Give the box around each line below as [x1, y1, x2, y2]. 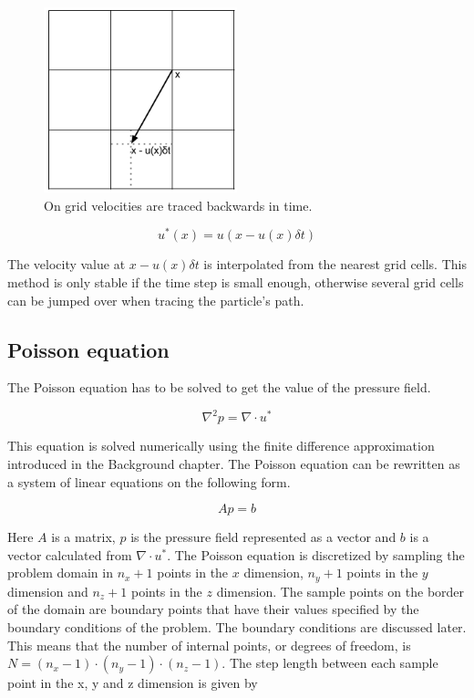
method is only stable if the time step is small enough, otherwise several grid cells [7, 272, 464, 291]
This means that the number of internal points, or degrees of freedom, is [7, 635, 411, 654]
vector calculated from [7, 545, 132, 564]
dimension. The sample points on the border [216, 581, 465, 600]
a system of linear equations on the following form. [7, 472, 291, 491]
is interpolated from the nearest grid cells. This [203, 255, 467, 274]
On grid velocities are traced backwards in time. [44, 195, 313, 214]
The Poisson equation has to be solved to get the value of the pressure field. [7, 378, 431, 397]
